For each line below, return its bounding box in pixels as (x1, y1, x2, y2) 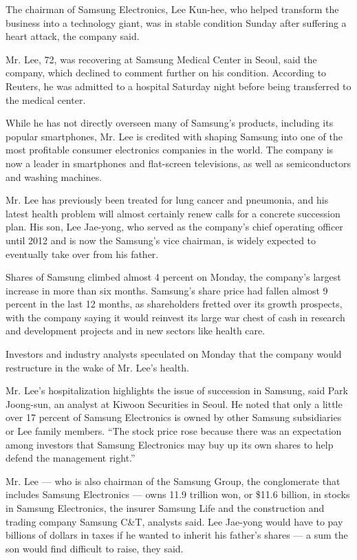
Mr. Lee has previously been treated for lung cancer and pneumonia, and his (6, 193, 329, 207)
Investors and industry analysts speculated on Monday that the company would (6, 347, 342, 361)
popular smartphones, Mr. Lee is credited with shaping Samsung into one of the (6, 129, 343, 143)
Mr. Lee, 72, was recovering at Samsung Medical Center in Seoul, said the (6, 52, 317, 66)
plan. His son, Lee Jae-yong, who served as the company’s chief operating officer (6, 219, 343, 234)
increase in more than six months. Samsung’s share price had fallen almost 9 (6, 283, 328, 297)
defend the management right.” (6, 451, 136, 465)
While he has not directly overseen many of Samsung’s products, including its (6, 116, 334, 130)
